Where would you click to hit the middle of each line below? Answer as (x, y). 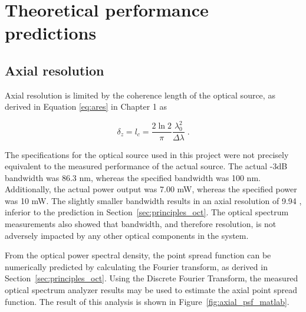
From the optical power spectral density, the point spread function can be (138, 255)
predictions (51, 33)
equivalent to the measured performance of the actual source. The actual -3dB (146, 166)
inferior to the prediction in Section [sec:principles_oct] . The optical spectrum (147, 212)
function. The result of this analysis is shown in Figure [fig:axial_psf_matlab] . (147, 301)
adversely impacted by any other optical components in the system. (127, 235)
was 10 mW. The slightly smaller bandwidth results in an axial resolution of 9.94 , (153, 200)
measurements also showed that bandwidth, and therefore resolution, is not (141, 224)
